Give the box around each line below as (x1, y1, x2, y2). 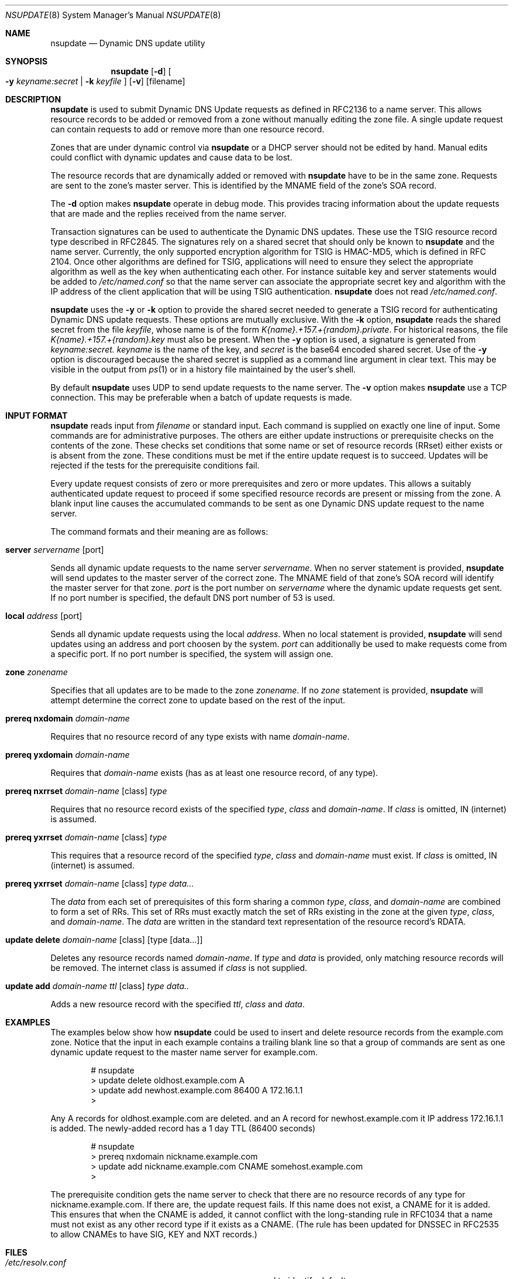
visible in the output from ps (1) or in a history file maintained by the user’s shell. (50, 364, 356, 374)
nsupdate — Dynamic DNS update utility (50, 38, 205, 48)
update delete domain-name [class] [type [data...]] (5, 935, 203, 945)
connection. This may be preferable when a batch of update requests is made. (50, 392, 352, 402)
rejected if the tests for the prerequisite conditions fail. (50, 460, 260, 470)
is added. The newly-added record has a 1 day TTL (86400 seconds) (50, 1123, 316, 1133)
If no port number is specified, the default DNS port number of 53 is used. (50, 593, 335, 603)
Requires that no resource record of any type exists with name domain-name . (50, 731, 350, 741)
